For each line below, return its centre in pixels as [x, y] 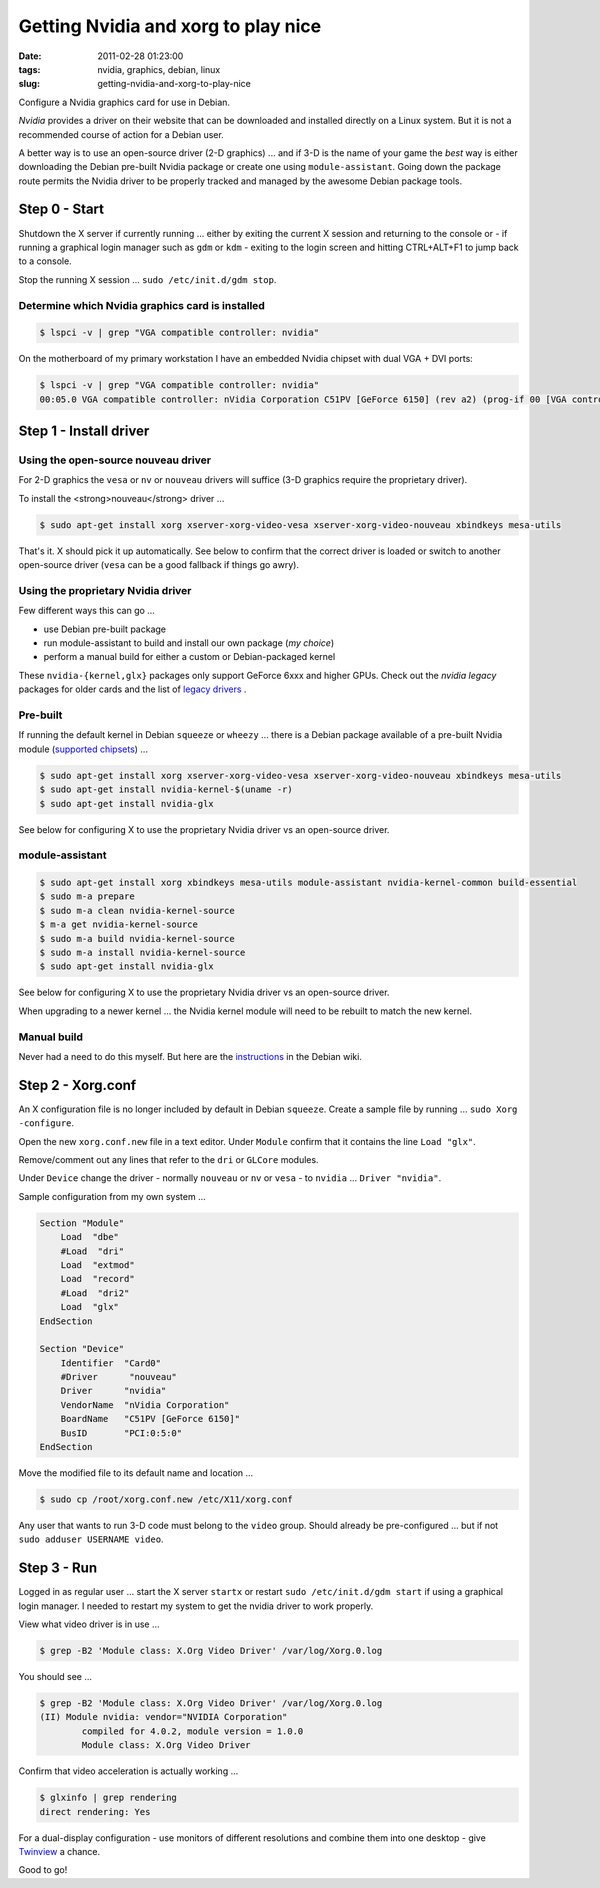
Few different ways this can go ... [86, 611]
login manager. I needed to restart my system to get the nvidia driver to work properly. [196, 1606]
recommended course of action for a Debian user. [121, 134]
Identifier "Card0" [111, 1363]
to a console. [45, 261]
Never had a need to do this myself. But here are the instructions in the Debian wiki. [190, 1056]
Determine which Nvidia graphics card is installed [141, 305]
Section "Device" [82, 1349]
